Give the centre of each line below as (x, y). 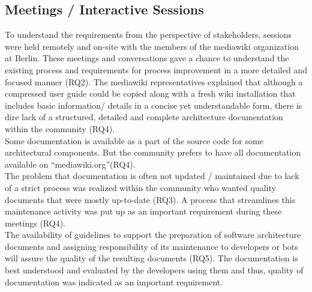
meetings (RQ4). (35, 223)
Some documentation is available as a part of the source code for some (134, 140)
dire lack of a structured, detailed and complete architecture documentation (144, 117)
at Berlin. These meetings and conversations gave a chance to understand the (147, 58)
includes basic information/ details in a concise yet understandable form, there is (154, 105)
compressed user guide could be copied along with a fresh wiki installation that (150, 93)
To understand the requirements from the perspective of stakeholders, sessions (148, 35)
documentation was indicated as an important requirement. (114, 281)
